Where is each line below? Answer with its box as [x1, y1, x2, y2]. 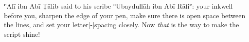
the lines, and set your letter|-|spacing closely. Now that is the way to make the [4, 20, 239, 30]
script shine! [4, 29, 40, 39]
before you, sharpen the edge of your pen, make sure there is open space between [4, 10, 246, 20]
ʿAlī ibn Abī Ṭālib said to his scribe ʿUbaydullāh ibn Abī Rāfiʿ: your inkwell [4, 1, 233, 10]
